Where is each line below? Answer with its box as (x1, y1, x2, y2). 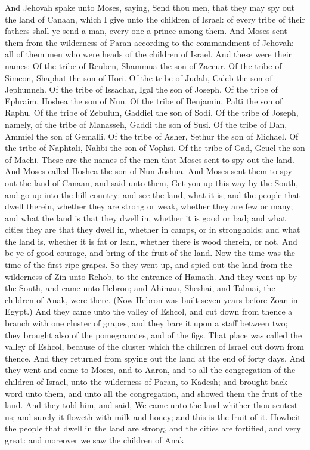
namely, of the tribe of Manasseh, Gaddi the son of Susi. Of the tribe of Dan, (5, 118, 287, 130)
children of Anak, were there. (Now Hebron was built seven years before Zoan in (5, 293, 298, 306)
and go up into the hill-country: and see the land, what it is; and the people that (5, 188, 300, 201)
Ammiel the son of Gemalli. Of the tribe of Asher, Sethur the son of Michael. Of (5, 130, 299, 142)
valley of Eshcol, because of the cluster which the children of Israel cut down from (5, 340, 304, 353)
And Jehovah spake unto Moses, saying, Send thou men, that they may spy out (5, 1, 294, 13)
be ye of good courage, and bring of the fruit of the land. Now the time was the (5, 246, 296, 259)
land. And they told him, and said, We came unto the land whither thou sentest (5, 399, 298, 411)
